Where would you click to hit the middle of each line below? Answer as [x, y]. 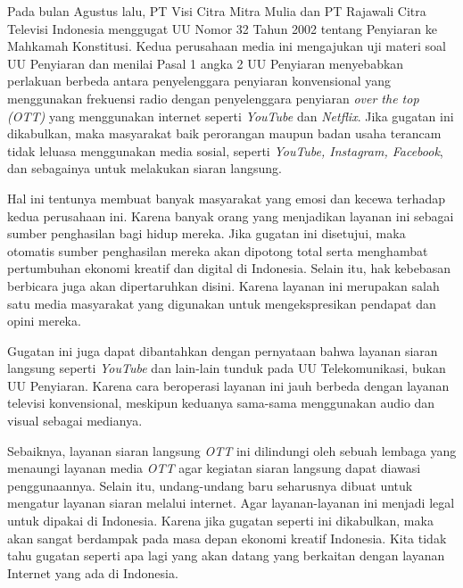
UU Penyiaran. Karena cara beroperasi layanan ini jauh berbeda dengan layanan [228, 385]
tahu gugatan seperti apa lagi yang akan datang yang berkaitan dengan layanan [226, 555]
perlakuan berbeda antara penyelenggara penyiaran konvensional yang [199, 81]
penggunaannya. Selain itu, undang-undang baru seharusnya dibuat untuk [210, 485]
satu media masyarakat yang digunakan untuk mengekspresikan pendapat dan [222, 303]
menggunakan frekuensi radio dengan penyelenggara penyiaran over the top [213, 98]
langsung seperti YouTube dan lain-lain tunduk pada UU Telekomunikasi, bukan [227, 368]
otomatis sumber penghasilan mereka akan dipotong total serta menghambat [218, 250]
